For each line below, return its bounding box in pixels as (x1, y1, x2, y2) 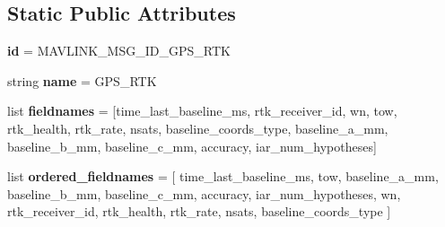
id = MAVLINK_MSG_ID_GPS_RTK (7, 41, 231, 60)
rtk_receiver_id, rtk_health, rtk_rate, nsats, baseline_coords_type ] (7, 202, 391, 221)
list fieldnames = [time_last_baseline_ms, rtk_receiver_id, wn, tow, (7, 101, 397, 120)
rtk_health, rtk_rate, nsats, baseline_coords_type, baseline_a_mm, (7, 118, 388, 137)
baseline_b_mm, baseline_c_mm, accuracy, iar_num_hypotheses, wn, (7, 184, 401, 203)
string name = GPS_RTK (7, 71, 157, 90)
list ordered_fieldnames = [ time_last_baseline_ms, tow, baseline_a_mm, (7, 167, 439, 186)
